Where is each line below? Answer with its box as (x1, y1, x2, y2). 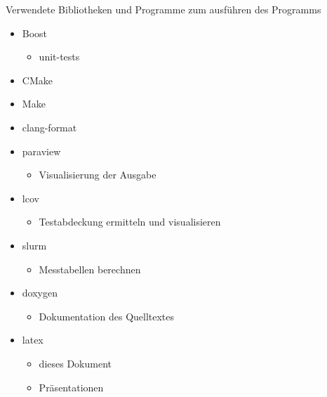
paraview (22, 143, 61, 158)
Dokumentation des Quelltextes (39, 308, 175, 323)
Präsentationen (39, 379, 104, 394)
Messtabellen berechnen (39, 261, 141, 276)
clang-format (22, 119, 77, 134)
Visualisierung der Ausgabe (39, 167, 156, 182)
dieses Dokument (39, 356, 112, 370)
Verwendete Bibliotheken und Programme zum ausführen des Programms (6, 2, 321, 16)
